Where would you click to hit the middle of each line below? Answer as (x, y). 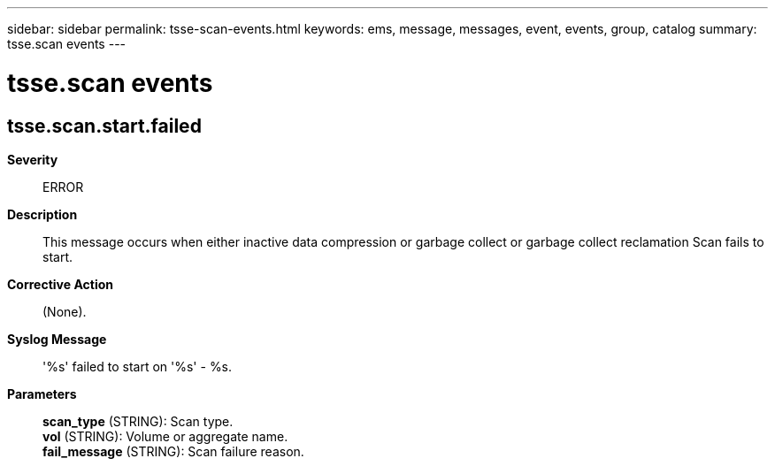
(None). (65, 311)
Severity (33, 159)
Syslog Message (57, 339)
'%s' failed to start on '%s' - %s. (138, 366)
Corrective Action (60, 284)
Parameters (42, 393)
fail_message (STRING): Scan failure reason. (173, 451)
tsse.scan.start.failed (104, 126)
